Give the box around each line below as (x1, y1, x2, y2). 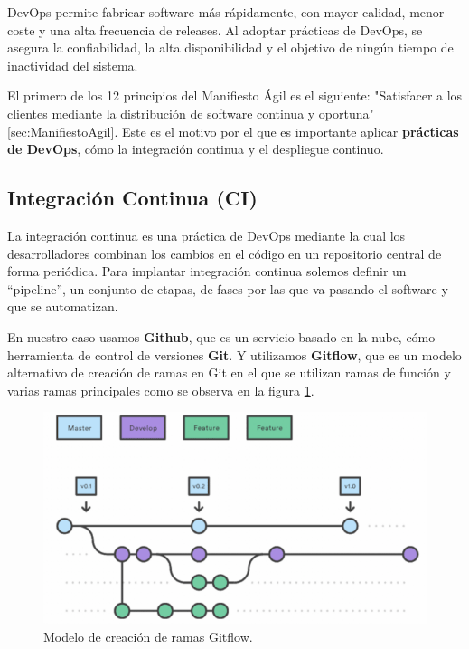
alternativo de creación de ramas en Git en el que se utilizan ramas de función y (7, 363, 451, 382)
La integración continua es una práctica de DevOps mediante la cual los (7, 225, 406, 244)
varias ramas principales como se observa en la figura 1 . (7, 380, 314, 399)
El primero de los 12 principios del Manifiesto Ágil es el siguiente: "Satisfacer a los (7, 86, 463, 105)
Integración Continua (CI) (7, 184, 258, 212)
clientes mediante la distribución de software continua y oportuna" (7, 103, 374, 122)
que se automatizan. (7, 297, 118, 316)
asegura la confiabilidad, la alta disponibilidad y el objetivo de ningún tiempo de (7, 38, 454, 57)
